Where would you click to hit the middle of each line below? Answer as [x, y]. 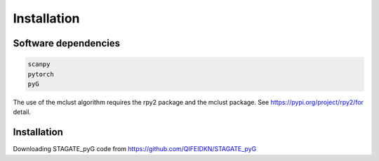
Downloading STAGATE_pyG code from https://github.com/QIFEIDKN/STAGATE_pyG [135, 149]
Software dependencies [67, 43]
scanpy [39, 64]
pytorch [41, 74]
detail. [22, 112]
